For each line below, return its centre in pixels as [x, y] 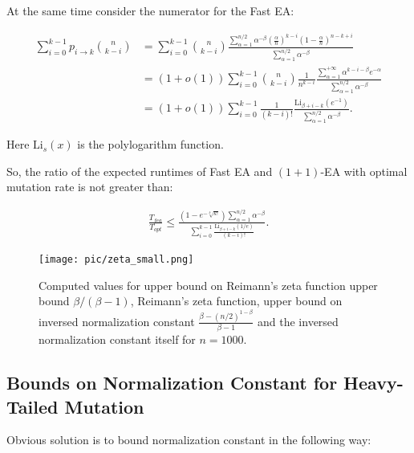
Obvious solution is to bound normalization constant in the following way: [189, 440]
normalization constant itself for [117, 339]
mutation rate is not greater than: [90, 187]
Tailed [32, 406]
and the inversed [298, 321]
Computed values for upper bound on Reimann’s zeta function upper [208, 285]
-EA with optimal [364, 171]
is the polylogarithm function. [150, 144]
